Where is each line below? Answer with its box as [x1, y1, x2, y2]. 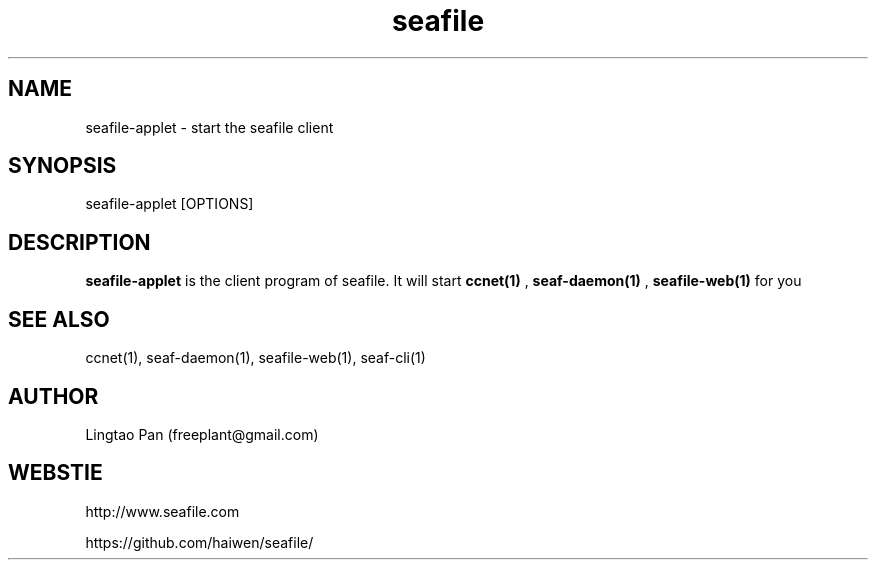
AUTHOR [8, 383, 99, 409]
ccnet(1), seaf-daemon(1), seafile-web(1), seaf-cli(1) [85, 349, 426, 367]
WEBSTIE [8, 460, 103, 486]
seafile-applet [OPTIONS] [85, 195, 254, 213]
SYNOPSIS [8, 153, 117, 179]
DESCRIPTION [8, 229, 151, 255]
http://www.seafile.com [85, 502, 240, 520]
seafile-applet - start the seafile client [85, 118, 334, 136]
